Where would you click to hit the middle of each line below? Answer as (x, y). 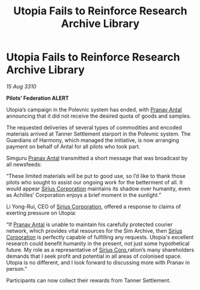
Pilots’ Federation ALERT (38, 98)
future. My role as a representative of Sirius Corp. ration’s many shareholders (100, 249)
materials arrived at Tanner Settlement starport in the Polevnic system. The (99, 134)
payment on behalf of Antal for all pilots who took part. (73, 146)
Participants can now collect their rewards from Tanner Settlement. (89, 280)
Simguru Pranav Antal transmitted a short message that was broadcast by (97, 158)
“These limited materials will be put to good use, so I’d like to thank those (96, 176)
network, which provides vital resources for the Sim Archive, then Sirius (94, 230)
